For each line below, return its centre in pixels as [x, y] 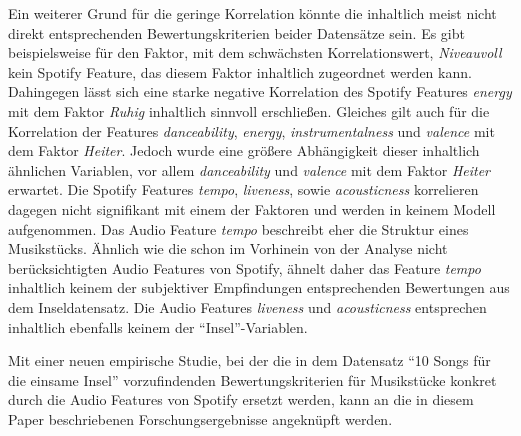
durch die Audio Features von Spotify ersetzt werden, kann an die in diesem [241, 399]
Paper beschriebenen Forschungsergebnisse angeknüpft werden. [200, 418]
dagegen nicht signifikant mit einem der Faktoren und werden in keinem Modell [252, 208]
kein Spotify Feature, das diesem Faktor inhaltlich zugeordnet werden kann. [240, 71]
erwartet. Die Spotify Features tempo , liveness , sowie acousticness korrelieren [243, 189]
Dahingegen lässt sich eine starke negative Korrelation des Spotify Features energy [260, 91]
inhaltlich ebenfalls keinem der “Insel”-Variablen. [158, 326]
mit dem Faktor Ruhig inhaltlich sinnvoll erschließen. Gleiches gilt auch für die [249, 110]
